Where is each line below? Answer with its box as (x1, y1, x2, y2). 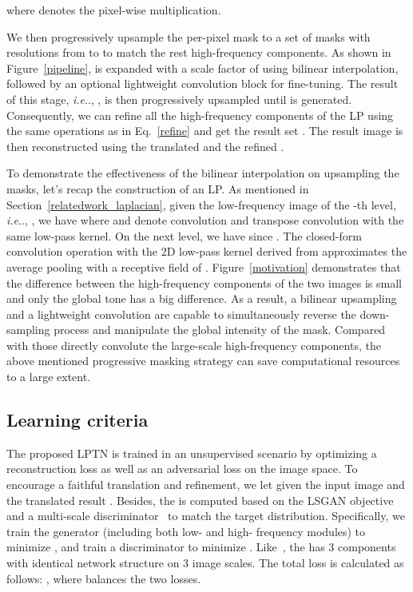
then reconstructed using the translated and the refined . (6, 137, 284, 154)
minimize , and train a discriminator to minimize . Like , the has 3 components (6, 538, 396, 555)
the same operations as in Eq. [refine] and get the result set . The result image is (6, 122, 403, 139)
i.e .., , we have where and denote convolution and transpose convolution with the (6, 212, 404, 228)
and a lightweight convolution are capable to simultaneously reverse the (6, 305, 356, 322)
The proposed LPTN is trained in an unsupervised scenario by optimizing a (6, 444, 377, 461)
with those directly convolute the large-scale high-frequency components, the (6, 336, 381, 353)
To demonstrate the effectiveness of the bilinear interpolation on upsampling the (6, 165, 399, 181)
